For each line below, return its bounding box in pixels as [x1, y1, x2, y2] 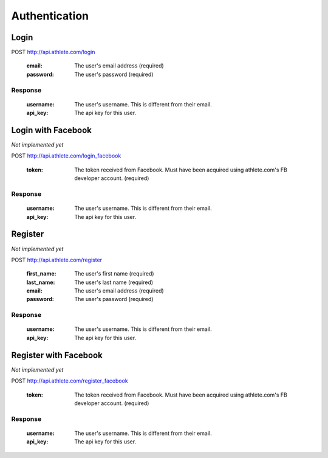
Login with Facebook [11, 125, 92, 135]
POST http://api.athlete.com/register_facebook [11, 377, 129, 384]
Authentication [11, 9, 89, 23]
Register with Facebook [11, 350, 103, 360]
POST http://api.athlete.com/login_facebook [11, 152, 121, 159]
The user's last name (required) [74, 279, 154, 286]
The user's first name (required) [74, 270, 154, 277]
